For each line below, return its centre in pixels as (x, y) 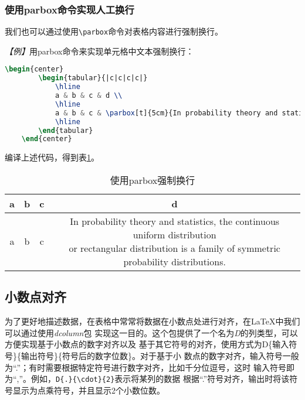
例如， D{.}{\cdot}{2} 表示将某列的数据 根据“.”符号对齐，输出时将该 (160, 379)
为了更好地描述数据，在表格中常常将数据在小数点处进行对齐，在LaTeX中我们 (152, 321)
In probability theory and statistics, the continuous (175, 221)
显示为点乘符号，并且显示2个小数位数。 (89, 390)
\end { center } (47, 139)
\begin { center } (34, 69)
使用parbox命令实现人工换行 (70, 9)
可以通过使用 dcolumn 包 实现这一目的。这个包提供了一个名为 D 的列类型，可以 (151, 332)
